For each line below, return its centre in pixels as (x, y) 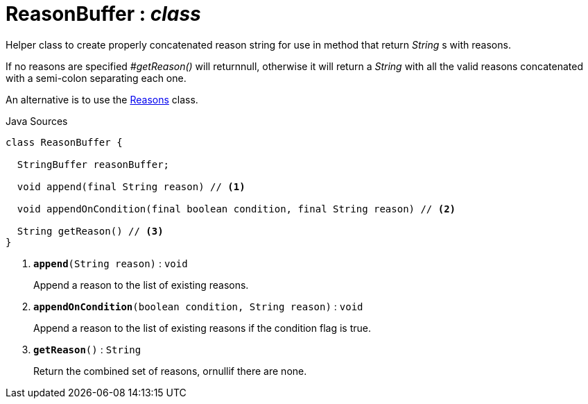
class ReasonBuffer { (64, 142)
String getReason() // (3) (90, 231)
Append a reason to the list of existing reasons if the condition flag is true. (202, 328)
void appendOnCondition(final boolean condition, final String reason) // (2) (236, 209)
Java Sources (37, 121)
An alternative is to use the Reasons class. (102, 99)
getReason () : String (87, 349)
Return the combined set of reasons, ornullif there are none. (170, 371)
